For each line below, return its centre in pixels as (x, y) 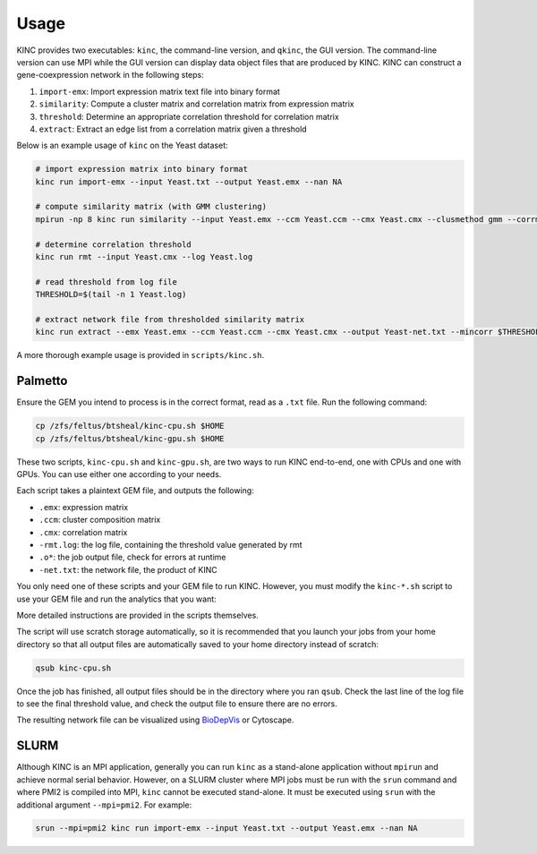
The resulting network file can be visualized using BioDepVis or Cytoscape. (155, 720)
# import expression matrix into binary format (141, 169)
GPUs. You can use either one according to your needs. (119, 474)
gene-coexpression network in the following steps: (111, 75)
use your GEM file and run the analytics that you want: (116, 599)
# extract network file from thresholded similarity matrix (170, 319)
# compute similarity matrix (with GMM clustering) (151, 207)
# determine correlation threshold (113, 244)
